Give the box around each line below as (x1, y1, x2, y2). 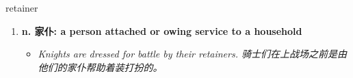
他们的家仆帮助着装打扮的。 (38, 60, 163, 74)
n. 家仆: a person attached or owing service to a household (21, 23, 302, 38)
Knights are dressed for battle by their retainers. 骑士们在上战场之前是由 (38, 47, 348, 61)
